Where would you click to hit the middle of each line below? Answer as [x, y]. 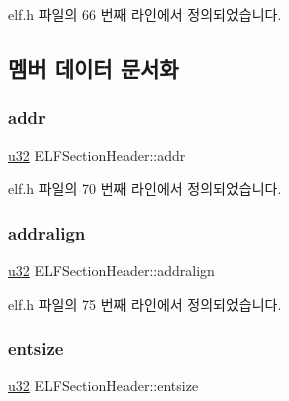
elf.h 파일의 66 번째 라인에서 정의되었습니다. [145, 14]
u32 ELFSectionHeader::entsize [103, 385]
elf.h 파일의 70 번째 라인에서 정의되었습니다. [145, 188]
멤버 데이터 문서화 [93, 67]
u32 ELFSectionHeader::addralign [111, 270]
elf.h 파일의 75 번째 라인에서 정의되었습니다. [145, 303]
